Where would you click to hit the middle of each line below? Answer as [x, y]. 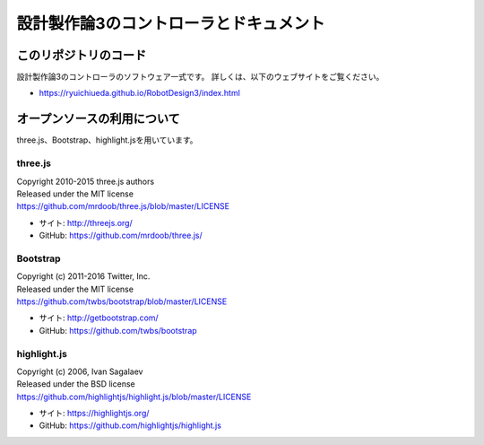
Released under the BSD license [76, 384]
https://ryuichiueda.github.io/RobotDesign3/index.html [140, 93]
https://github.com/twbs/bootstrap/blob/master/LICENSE [122, 301]
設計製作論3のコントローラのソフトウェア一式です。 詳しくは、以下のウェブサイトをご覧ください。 [200, 77]
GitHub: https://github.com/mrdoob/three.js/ [121, 236]
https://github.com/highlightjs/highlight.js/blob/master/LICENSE [134, 397]
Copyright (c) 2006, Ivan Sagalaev [80, 371]
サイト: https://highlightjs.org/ [94, 414]
